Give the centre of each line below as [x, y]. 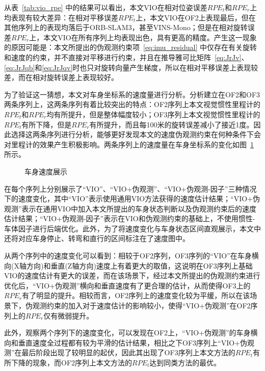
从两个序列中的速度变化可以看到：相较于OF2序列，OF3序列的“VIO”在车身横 [131, 256]
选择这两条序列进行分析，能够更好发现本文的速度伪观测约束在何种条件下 [132, 134]
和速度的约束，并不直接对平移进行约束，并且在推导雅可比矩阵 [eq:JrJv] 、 [126, 57]
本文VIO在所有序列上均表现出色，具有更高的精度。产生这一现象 [150, 37]
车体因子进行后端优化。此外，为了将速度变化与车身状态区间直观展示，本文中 [132, 228]
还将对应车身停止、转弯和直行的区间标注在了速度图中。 [97, 238]
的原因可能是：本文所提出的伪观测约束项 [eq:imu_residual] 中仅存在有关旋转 [130, 47]
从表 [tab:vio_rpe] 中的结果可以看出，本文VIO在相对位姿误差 [106, 7]
